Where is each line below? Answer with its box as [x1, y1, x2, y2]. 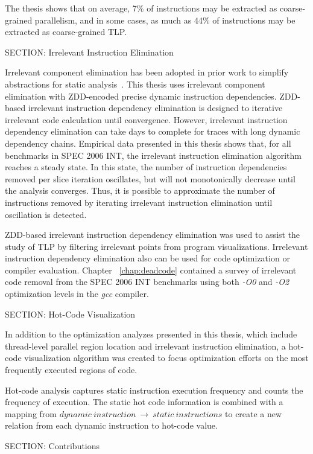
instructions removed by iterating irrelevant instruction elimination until [5, 196, 273, 208]
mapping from [5, 407, 57, 420]
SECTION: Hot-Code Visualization [5, 307, 136, 320]
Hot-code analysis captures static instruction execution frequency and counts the [5, 383, 303, 396]
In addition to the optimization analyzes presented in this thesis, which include [5, 328, 297, 340]
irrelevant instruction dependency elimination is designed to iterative [28, 101, 283, 114]
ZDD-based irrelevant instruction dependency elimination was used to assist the [5, 228, 300, 241]
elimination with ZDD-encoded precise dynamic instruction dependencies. [5, 89, 277, 102]
